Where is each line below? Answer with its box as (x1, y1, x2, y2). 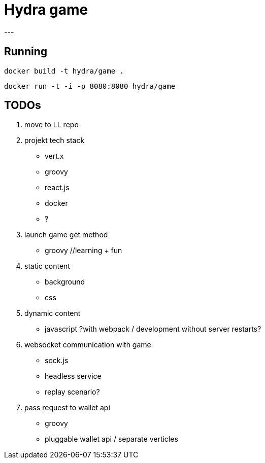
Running (4, 45, 48, 58)
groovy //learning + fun (45, 246, 122, 255)
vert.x (45, 152, 64, 161)
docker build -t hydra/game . (4, 66, 124, 75)
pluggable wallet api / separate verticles (45, 435, 178, 444)
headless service (45, 372, 102, 381)
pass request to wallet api (24, 403, 110, 412)
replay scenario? (45, 387, 100, 397)
